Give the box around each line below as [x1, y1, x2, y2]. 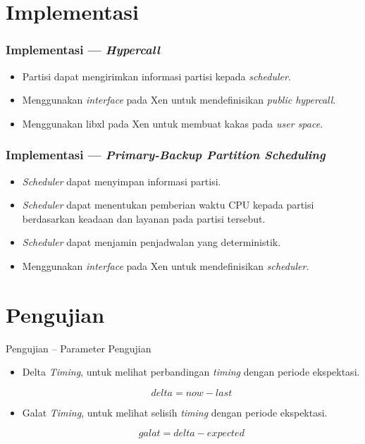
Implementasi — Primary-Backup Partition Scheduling [6, 146, 326, 164]
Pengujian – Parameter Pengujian [6, 340, 151, 355]
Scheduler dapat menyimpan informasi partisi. [22, 173, 221, 188]
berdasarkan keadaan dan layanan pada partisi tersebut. [22, 211, 266, 226]
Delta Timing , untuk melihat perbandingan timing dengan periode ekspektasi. [22, 364, 360, 379]
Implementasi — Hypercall [6, 41, 160, 58]
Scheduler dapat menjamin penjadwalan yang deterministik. [22, 235, 281, 249]
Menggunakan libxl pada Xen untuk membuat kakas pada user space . [22, 116, 323, 130]
